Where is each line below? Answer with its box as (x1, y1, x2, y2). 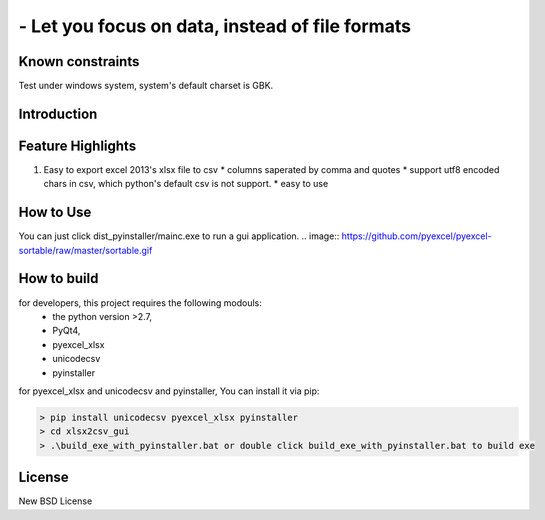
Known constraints (18, 53, 140, 70)
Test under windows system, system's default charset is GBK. (18, 80, 274, 92)
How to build (18, 270, 99, 287)
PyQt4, (52, 325, 81, 337)
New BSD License (18, 495, 93, 507)
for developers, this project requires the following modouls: (18, 296, 262, 309)
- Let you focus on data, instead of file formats (18, 15, 412, 37)
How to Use (18, 204, 92, 221)
